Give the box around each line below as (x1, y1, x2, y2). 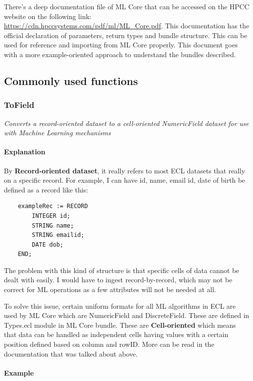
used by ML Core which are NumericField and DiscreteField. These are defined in (4, 310, 250, 320)
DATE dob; (32, 241, 63, 248)
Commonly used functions (4, 73, 138, 88)
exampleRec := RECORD (18, 203, 88, 210)
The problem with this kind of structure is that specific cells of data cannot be (4, 265, 239, 275)
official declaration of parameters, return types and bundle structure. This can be (4, 30, 247, 40)
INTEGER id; (32, 212, 71, 219)
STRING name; (32, 222, 74, 229)
